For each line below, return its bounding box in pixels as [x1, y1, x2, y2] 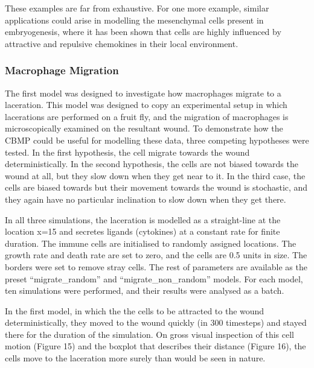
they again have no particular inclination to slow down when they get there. [5, 192, 286, 205]
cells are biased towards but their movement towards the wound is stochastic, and [5, 181, 308, 194]
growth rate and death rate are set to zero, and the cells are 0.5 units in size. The [5, 249, 307, 261]
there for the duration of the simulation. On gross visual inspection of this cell [5, 328, 294, 340]
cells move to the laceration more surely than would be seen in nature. [5, 352, 266, 364]
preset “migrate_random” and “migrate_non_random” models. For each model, [5, 272, 303, 285]
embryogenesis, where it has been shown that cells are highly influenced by [5, 25, 281, 38]
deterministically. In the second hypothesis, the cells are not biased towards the [5, 157, 298, 170]
